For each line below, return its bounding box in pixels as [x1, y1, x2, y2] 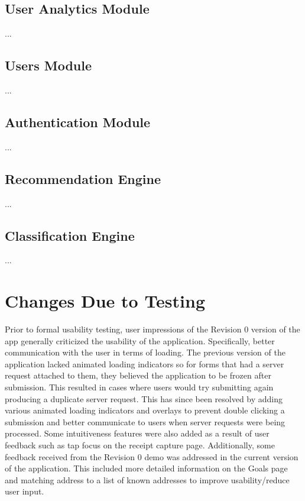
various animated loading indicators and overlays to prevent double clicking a [5, 404, 285, 416]
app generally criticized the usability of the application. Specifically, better [5, 334, 275, 347]
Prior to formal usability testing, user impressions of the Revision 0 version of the [5, 323, 300, 335]
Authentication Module [5, 112, 151, 131]
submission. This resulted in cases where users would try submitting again [5, 381, 274, 393]
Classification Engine [5, 226, 135, 244]
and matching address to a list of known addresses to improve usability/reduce [5, 473, 290, 486]
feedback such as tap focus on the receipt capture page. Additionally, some [5, 439, 275, 451]
